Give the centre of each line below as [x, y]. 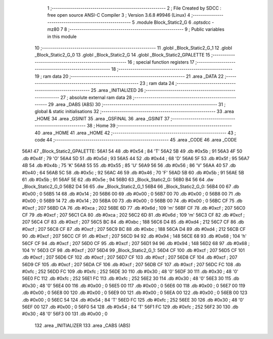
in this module [62, 36]
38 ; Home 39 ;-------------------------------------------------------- [159, 126]
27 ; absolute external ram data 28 [96, 97]
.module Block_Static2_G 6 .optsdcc [173, 22]
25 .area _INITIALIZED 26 [117, 90]
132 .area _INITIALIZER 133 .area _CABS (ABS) [83, 325]
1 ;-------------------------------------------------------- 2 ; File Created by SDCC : [134, 8]
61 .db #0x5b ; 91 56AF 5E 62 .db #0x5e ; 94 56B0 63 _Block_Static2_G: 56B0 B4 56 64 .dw [118, 179]
